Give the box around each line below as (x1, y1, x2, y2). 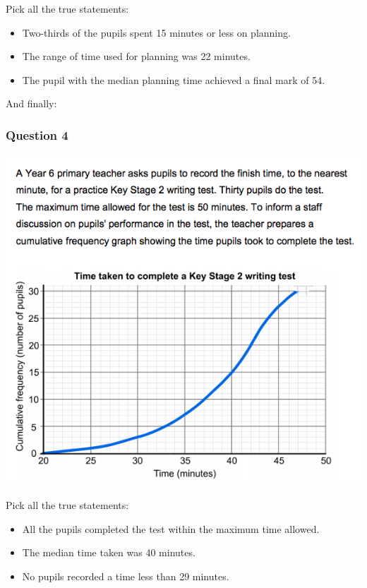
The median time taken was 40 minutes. (22, 545, 195, 560)
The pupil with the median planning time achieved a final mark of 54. (22, 72, 325, 87)
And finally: (6, 96, 57, 111)
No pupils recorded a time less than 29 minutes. (22, 568, 229, 583)
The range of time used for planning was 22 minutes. (22, 49, 251, 64)
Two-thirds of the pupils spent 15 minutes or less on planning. (22, 25, 291, 40)
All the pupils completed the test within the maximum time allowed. (22, 521, 320, 536)
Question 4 (6, 126, 68, 143)
